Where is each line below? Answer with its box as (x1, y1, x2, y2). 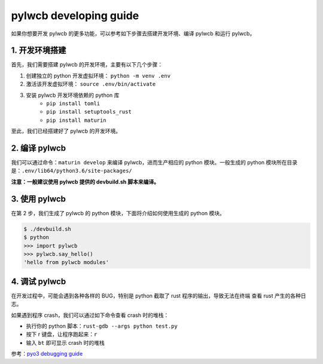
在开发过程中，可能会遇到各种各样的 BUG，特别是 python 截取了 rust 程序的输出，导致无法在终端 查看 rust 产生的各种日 (11, 292, 306, 299)
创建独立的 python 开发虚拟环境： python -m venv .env (26, 72, 170, 79)
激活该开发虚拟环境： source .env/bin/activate (26, 81, 156, 88)
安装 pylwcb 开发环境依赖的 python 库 (26, 91, 120, 99)
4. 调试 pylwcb (11, 276, 66, 286)
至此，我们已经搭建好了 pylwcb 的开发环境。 (11, 127, 121, 134)
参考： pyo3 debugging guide (11, 350, 83, 357)
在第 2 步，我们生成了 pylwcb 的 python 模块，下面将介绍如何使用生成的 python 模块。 (11, 209, 226, 216)
